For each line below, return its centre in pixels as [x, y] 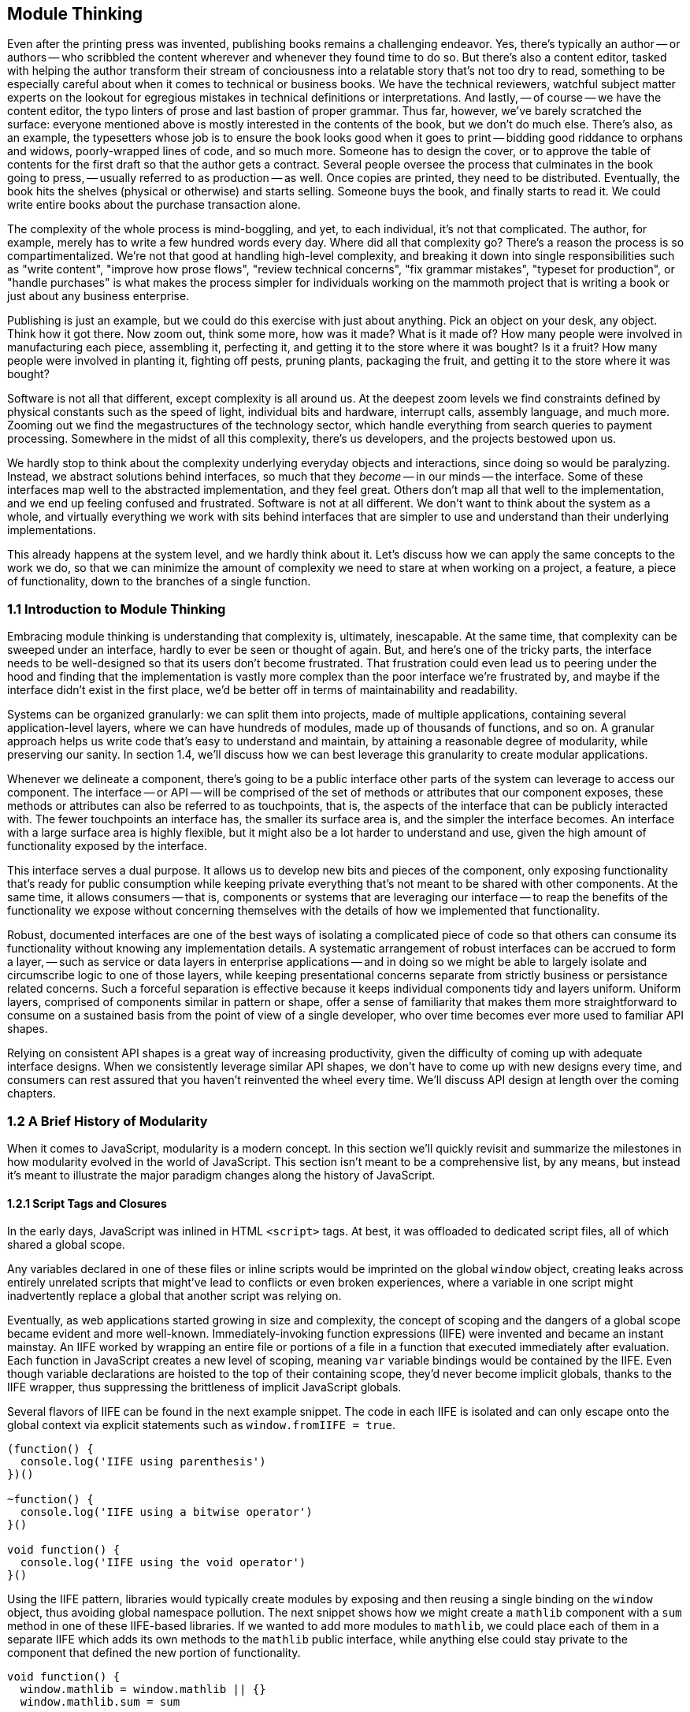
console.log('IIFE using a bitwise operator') [166, 1512]
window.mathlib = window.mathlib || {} [143, 1690]
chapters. [32, 1094]
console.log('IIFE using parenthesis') [143, 1462]
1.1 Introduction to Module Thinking [117, 609]
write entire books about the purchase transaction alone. [154, 205]
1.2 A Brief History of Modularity [108, 1121]
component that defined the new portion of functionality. [154, 1653]
